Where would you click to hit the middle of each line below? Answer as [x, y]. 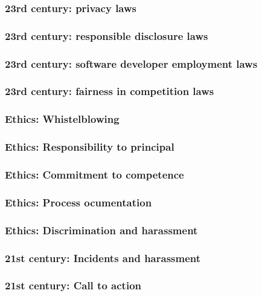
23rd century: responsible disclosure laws [107, 35]
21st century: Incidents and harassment [103, 258]
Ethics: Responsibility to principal [90, 147]
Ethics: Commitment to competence [94, 174]
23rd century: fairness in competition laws [110, 91]
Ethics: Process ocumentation [78, 202]
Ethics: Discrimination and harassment [101, 230]
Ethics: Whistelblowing [62, 119]
